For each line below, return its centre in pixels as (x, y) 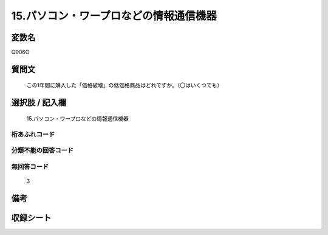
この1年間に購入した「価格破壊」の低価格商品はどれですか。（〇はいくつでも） (125, 85)
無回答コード (30, 166)
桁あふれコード (33, 134)
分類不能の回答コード (43, 150)
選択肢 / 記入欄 (39, 103)
